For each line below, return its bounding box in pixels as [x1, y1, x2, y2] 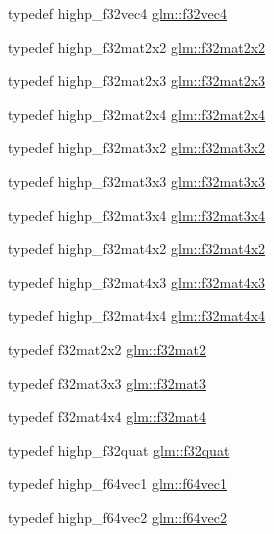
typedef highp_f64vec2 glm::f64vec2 [8, 506, 227, 527]
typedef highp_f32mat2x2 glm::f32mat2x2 [8, 36, 266, 57]
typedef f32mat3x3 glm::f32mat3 [8, 372, 206, 393]
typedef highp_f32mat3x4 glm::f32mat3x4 [8, 204, 266, 225]
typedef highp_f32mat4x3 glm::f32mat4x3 [8, 271, 266, 292]
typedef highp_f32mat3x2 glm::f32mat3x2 [8, 137, 266, 158]
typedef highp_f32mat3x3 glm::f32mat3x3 [8, 170, 266, 191]
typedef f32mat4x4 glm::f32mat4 [8, 406, 206, 427]
